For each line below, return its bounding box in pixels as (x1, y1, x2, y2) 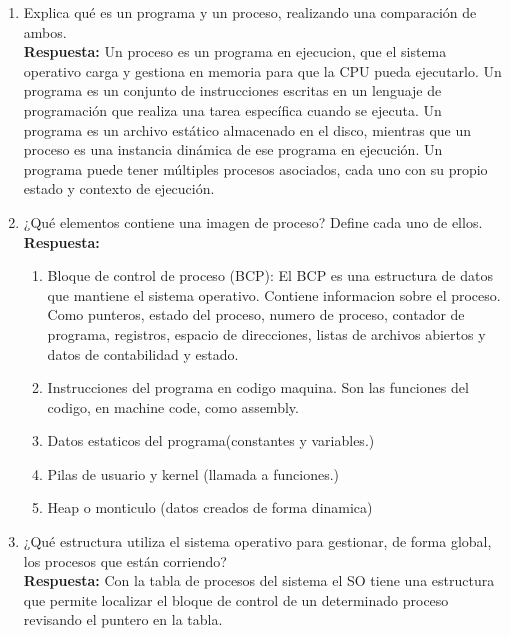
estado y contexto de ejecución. (23, 178, 215, 199)
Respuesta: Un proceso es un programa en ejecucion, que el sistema (23, 41, 447, 62)
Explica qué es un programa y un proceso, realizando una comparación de (23, 2, 477, 22)
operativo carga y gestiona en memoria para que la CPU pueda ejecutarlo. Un (23, 60, 502, 81)
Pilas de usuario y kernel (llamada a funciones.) (47, 463, 340, 484)
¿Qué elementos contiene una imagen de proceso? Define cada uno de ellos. (23, 211, 483, 232)
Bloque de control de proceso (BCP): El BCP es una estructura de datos (47, 265, 493, 286)
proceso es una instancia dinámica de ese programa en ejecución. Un (23, 139, 443, 160)
